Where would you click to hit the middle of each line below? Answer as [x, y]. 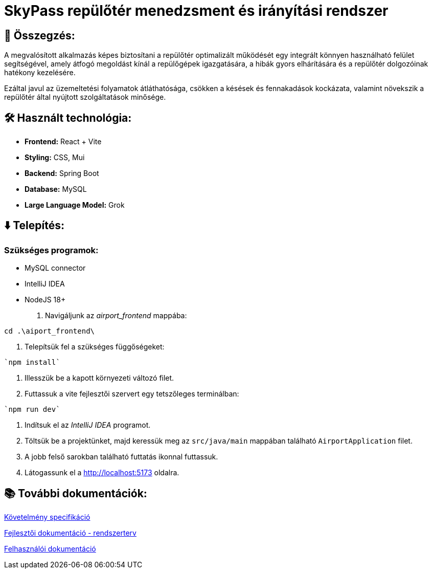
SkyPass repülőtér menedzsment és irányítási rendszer [196, 11]
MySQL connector [55, 268]
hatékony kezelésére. [40, 73]
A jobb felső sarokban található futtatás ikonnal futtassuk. [121, 457]
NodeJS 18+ [45, 300]
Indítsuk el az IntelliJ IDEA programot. [88, 425]
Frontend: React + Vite [63, 142]
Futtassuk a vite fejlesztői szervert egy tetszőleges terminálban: [132, 394]
